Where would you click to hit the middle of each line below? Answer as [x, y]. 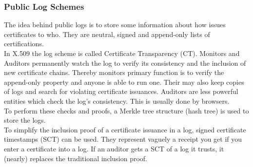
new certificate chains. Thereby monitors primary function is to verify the [114, 72]
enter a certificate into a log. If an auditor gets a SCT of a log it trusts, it [114, 148]
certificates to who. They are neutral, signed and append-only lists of [107, 34]
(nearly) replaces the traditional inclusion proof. [76, 158]
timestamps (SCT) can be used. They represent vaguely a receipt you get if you [123, 139]
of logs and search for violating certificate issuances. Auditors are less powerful [121, 91]
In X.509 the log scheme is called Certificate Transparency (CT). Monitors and [122, 53]
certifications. [24, 44]
